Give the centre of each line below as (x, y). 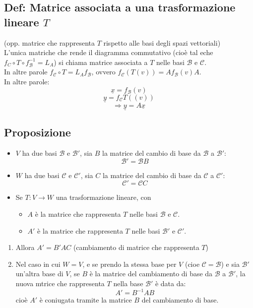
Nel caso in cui (38, 264)
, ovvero (103, 72)
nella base (128, 283)
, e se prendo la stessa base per (129, 264)
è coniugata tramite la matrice (86, 300)
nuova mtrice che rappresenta (60, 283)
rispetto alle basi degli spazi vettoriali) (162, 42)
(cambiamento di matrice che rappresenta (136, 247)
